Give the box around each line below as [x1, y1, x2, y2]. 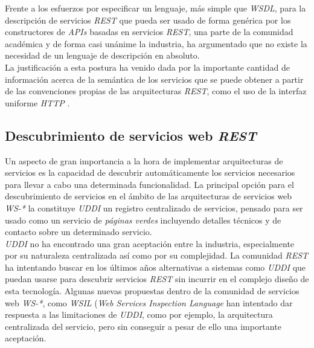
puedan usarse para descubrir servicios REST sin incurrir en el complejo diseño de [5, 272, 309, 285]
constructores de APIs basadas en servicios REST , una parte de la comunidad [5, 25, 293, 38]
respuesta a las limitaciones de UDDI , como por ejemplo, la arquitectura [5, 308, 273, 321]
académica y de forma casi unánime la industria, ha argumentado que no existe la [5, 37, 307, 50]
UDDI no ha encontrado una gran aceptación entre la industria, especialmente [5, 237, 295, 250]
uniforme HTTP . [5, 96, 70, 109]
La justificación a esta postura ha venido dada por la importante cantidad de [5, 60, 290, 73]
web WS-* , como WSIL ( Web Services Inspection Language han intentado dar [5, 296, 293, 309]
